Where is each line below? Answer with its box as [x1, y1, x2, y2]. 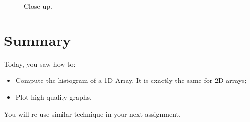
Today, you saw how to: [4, 58, 76, 69]
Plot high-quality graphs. [15, 91, 92, 102]
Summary [4, 30, 71, 50]
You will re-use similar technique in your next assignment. [4, 108, 181, 119]
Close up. [24, 1, 52, 11]
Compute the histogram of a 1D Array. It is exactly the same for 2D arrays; [15, 75, 247, 85]
